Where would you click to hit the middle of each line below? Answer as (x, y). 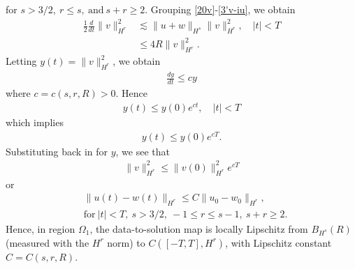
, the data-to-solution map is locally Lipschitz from (199, 229)
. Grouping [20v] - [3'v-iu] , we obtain (220, 9)
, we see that (143, 151)
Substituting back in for (57, 151)
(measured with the (48, 242)
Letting (21, 61)
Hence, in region (41, 229)
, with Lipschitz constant (278, 242)
